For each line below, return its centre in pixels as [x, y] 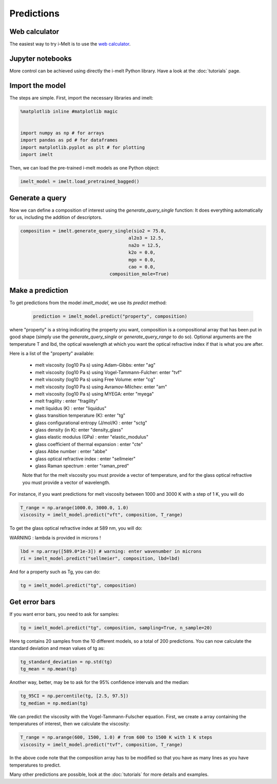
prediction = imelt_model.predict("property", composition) [110, 316]
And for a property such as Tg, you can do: [55, 572]
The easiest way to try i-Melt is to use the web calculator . [70, 44]
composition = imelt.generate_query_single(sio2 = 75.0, [93, 231]
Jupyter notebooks [41, 58]
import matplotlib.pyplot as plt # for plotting [83, 147]
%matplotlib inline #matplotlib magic [69, 111]
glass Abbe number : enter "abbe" [71, 452]
